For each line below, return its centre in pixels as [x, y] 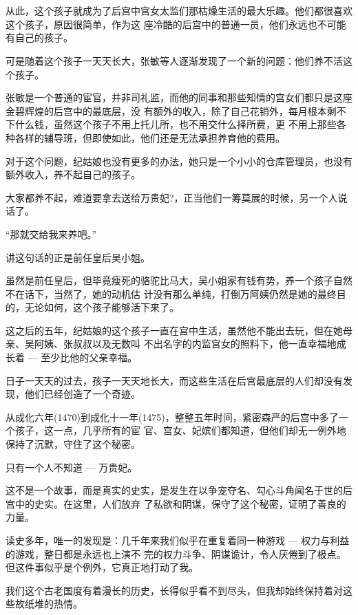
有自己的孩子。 [39, 37]
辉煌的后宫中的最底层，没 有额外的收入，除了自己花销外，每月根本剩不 [185, 110]
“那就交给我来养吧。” [51, 234]
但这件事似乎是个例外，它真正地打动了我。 [102, 567]
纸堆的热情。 [53, 604]
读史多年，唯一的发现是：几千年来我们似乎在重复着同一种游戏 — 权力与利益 [178, 540]
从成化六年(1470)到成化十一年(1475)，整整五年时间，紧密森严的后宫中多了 [172, 417]
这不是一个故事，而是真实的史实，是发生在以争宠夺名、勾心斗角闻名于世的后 [179, 490]
